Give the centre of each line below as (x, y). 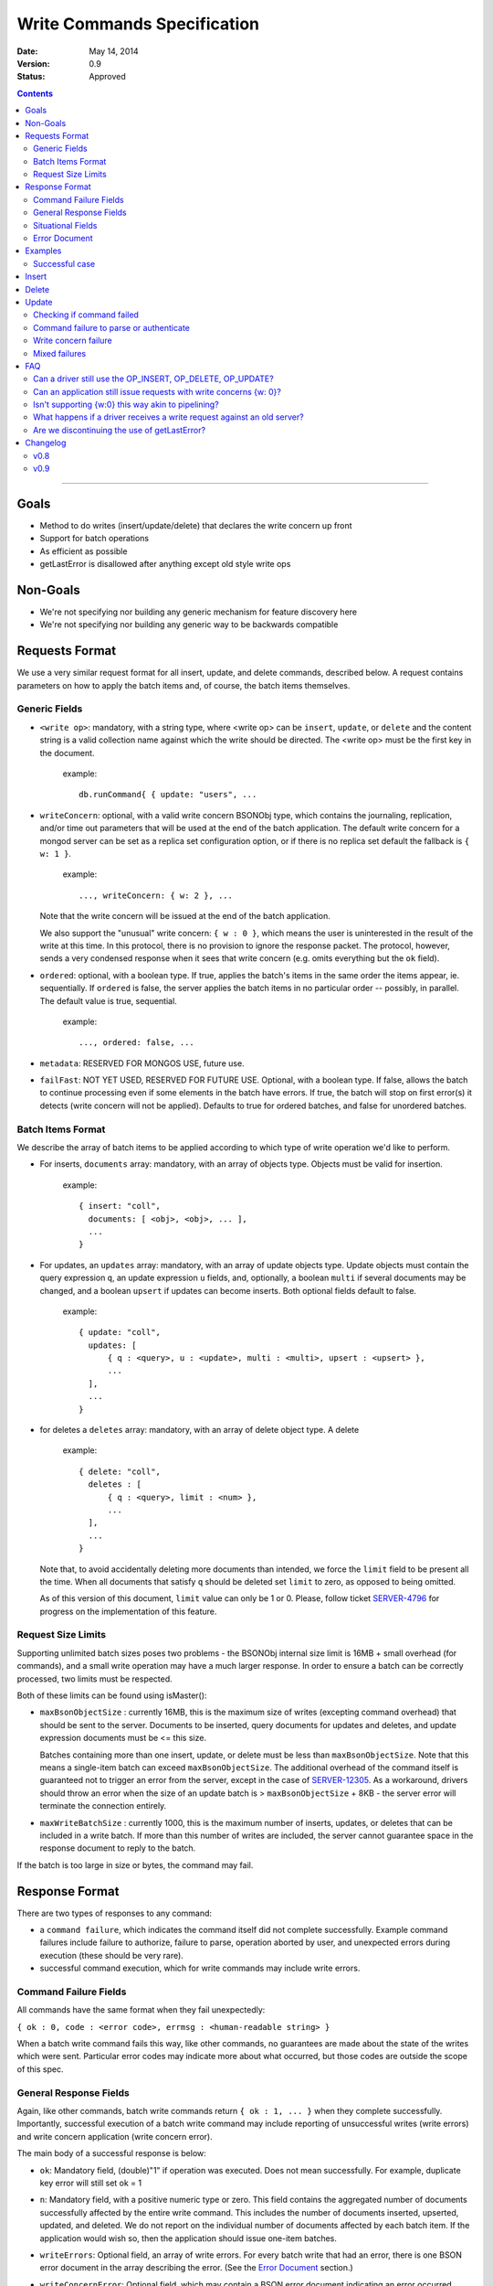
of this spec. (40, 2069)
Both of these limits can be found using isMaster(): (112, 1695)
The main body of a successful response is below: (112, 2153)
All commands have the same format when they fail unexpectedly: (141, 2010)
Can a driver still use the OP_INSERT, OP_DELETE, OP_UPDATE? (153, 379)
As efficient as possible (84, 551)
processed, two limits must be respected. (94, 1679)
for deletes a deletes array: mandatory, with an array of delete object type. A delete (199, 1430)
